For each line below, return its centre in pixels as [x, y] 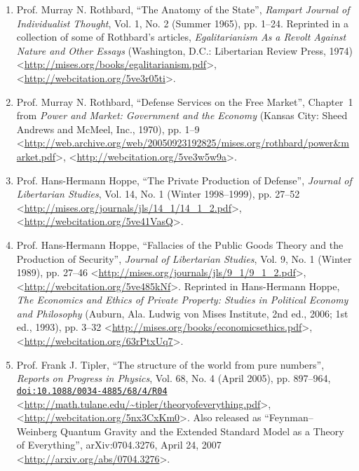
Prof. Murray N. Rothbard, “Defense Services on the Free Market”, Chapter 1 [185, 101]
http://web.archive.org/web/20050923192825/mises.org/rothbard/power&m [187, 143]
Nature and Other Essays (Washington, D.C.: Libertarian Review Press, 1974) [184, 50]
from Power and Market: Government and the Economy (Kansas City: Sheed [182, 115]
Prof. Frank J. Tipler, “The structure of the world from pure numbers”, [170, 364]
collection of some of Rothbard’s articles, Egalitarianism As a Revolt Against [181, 37]
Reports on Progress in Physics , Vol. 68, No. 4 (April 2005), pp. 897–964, [174, 378]
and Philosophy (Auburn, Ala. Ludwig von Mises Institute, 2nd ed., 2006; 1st [182, 313]
